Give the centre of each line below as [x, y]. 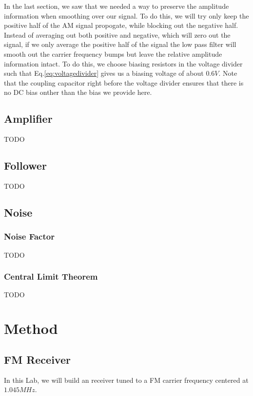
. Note [228, 73]
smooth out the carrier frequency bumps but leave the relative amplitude [113, 54]
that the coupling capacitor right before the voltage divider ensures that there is [124, 82]
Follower [25, 165]
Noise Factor [29, 236]
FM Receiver [37, 359]
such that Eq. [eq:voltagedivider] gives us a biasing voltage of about [104, 73]
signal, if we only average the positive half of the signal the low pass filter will [120, 44]
